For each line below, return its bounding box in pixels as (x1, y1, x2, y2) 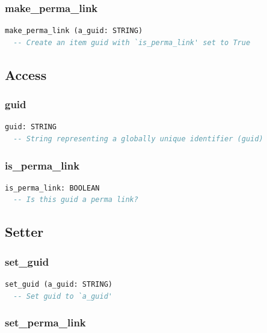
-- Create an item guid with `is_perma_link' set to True (13, 38, 251, 47)
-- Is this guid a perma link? (13, 195, 138, 204)
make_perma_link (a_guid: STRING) (5, 26, 143, 35)
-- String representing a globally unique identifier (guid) (13, 135, 263, 143)
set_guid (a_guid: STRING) (5, 280, 112, 289)
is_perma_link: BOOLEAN (5, 183, 100, 192)
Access (5, 65, 47, 84)
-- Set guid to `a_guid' (13, 292, 112, 301)
